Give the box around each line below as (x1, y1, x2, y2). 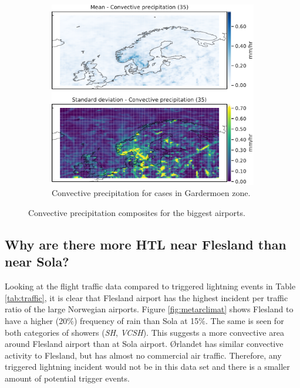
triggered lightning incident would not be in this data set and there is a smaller (5, 360, 290, 373)
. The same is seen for (205, 314, 284, 326)
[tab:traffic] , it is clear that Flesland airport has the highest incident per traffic (5, 291, 288, 303)
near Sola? (5, 252, 69, 271)
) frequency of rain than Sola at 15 (73, 314, 199, 326)
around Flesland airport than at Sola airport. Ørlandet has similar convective (5, 338, 284, 350)
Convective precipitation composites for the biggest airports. (28, 206, 245, 218)
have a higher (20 (5, 314, 68, 326)
